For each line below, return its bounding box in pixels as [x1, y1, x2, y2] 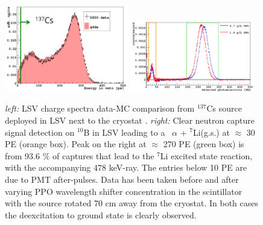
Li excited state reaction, [160, 149, 253, 162]
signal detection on [5, 125, 75, 138]
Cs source [206, 102, 242, 115]
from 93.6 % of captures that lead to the [5, 149, 154, 162]
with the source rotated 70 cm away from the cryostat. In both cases [5, 197, 259, 209]
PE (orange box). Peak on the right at [5, 138, 147, 150]
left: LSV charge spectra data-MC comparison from [5, 102, 195, 115]
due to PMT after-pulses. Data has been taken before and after [5, 173, 239, 185]
